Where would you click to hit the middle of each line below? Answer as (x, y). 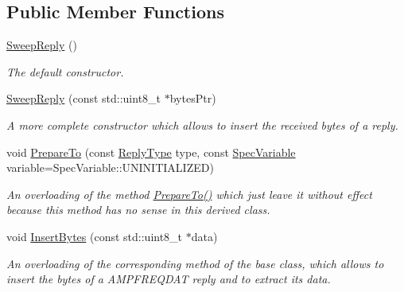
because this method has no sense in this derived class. (138, 210)
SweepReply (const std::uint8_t (84, 98)
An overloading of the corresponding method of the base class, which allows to (195, 263)
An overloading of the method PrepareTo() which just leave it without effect (189, 194)
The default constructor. (65, 71)
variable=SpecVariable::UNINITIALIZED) (110, 167)
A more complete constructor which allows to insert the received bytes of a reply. (202, 125)
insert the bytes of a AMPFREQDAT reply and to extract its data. (169, 279)
